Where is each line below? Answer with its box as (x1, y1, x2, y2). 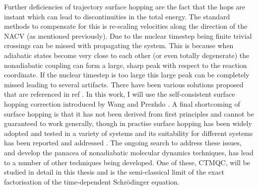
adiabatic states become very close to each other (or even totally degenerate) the (4, 50, 250, 60)
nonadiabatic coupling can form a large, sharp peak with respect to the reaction (4, 60, 247, 70)
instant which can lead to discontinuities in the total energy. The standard (4, 11, 230, 21)
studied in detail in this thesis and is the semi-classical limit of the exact (4, 167, 224, 177)
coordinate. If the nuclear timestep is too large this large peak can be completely (4, 69, 250, 80)
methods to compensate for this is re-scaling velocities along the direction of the (4, 21, 248, 31)
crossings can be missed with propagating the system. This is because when (4, 40, 234, 51)
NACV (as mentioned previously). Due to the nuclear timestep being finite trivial (4, 30, 252, 41)
